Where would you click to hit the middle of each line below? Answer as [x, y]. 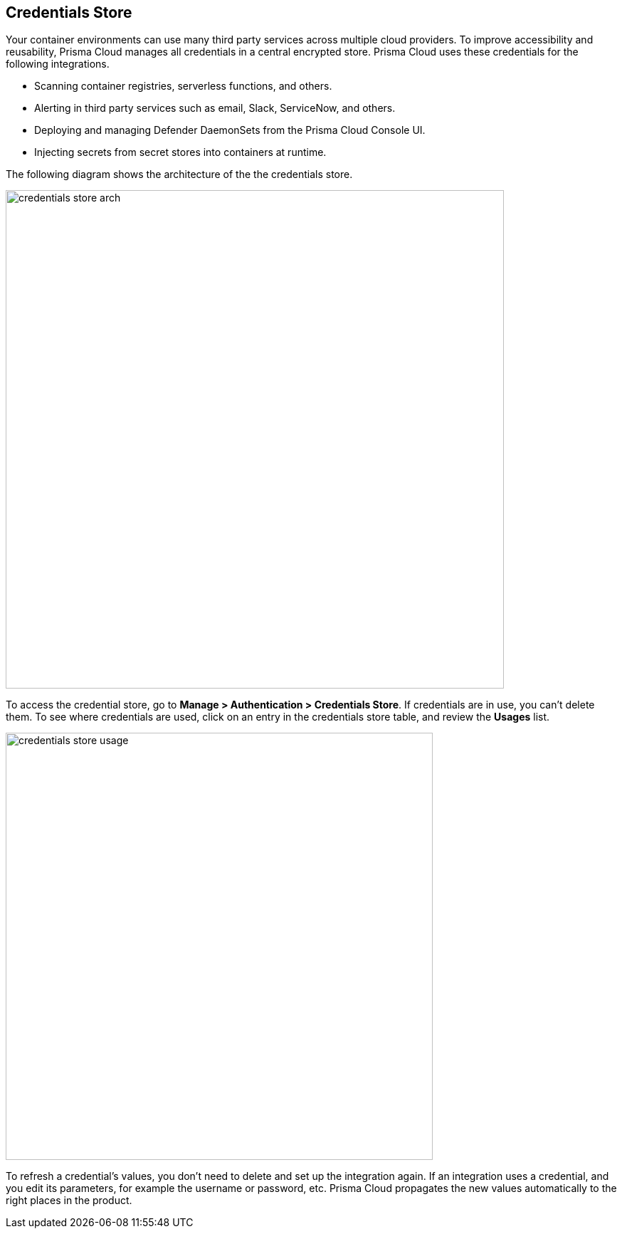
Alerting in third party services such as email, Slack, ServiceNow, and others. [215, 108]
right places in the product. [69, 1201]
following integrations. [58, 64]
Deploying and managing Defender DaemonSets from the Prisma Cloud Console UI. [230, 130]
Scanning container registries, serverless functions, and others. [183, 86]
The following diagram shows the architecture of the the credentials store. [179, 174]
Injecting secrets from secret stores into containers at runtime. [180, 152]
